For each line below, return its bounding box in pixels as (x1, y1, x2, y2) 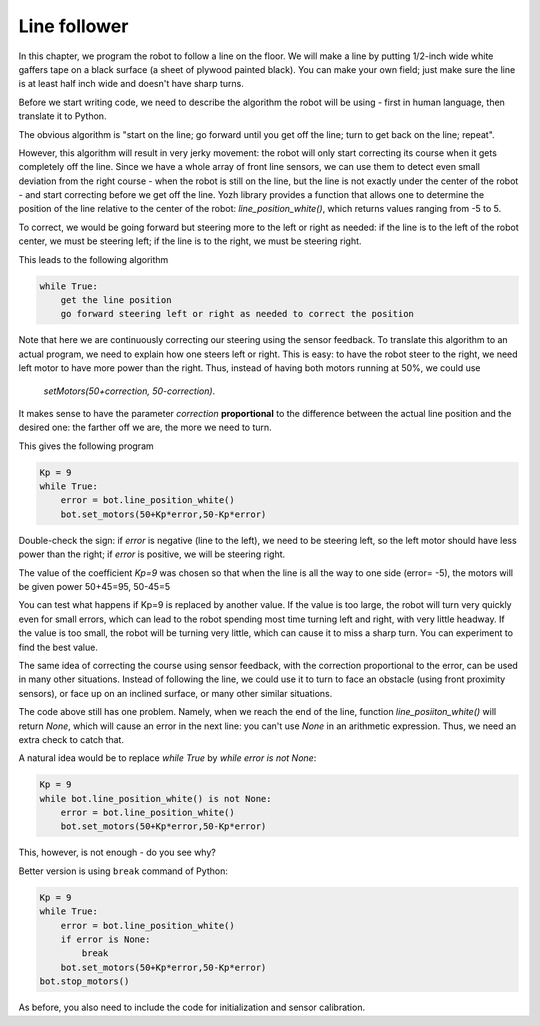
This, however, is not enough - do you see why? (18, 846, 217, 859)
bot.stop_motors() (39, 976, 130, 987)
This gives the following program (18, 440, 154, 452)
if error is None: (60, 934, 151, 945)
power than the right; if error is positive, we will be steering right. (18, 548, 286, 560)
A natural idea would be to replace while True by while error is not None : (18, 752, 317, 764)
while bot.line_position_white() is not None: (39, 793, 272, 804)
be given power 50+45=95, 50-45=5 (18, 581, 170, 593)
